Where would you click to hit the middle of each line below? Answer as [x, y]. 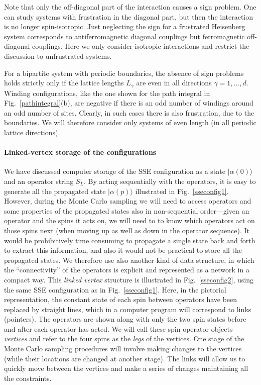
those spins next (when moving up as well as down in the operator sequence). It [127, 230]
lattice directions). [32, 132]
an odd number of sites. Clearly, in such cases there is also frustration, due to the [129, 112]
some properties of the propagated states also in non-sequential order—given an [127, 210]
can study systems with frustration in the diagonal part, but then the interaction [129, 16]
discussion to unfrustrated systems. [58, 56]
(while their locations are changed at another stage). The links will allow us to [125, 358]
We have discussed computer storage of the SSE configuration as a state [115, 171]
